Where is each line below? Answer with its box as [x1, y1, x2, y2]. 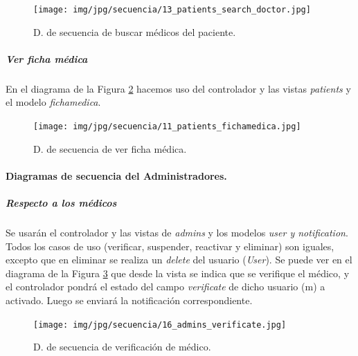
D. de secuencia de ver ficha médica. [33, 141, 187, 156]
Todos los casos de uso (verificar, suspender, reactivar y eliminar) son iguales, [6, 238, 334, 253]
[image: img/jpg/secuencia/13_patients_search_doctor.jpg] [33, 5, 311, 15]
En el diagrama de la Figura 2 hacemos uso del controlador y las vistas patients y [6, 81, 351, 95]
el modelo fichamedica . [6, 95, 101, 109]
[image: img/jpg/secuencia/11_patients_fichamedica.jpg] [33, 122, 301, 131]
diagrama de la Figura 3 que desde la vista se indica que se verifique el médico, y [6, 265, 350, 280]
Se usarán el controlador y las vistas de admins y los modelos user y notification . [6, 225, 348, 239]
